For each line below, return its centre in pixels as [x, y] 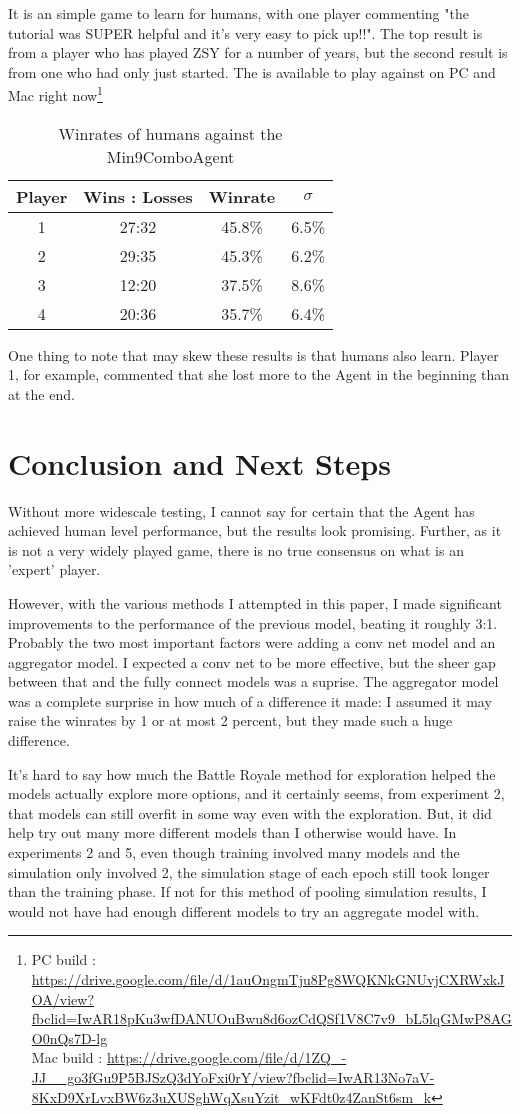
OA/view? [63, 998]
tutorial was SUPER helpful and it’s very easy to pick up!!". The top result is [245, 32]
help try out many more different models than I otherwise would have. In [232, 832]
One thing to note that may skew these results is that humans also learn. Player [253, 354]
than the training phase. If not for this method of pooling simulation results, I [247, 891]
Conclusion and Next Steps [199, 462]
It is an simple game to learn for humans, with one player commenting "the [238, 13]
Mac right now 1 [55, 94]
